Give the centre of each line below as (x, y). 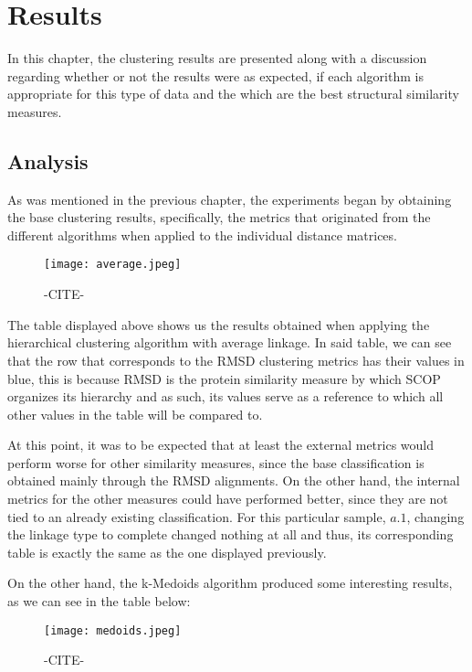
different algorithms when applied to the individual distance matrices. (202, 235)
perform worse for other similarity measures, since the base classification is (216, 462)
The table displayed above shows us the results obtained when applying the (219, 324)
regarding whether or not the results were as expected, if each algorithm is (215, 75)
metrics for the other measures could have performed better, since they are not (228, 499)
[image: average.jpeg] (113, 265)
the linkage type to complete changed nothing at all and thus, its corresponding (231, 534)
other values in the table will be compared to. (135, 414)
